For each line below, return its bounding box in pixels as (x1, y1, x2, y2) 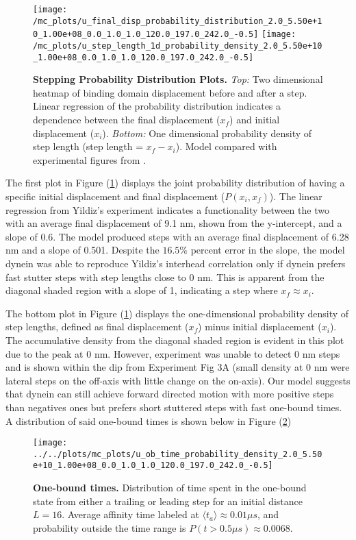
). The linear (269, 189, 322, 204)
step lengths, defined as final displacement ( (5, 319, 189, 334)
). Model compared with (175, 139, 277, 154)
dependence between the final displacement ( (33, 112, 220, 127)
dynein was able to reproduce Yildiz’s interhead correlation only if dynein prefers (5, 256, 346, 270)
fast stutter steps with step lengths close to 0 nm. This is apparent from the (5, 269, 325, 284)
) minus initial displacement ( (198, 319, 322, 334)
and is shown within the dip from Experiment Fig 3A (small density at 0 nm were (5, 360, 350, 374)
